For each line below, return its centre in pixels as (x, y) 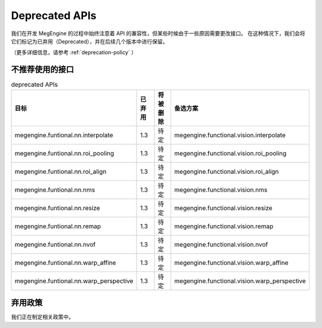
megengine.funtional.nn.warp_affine (65, 263)
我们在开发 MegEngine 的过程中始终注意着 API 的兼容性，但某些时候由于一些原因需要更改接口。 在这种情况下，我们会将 (158, 33)
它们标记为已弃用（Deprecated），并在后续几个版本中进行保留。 (89, 41)
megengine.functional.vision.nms (221, 189)
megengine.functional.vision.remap (224, 226)
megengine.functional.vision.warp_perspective (240, 281)
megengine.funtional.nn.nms (55, 189)
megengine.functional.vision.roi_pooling (230, 153)
